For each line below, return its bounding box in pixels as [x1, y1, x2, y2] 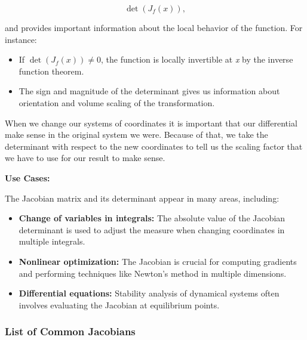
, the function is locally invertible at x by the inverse [100, 53, 293, 66]
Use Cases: [5, 171, 50, 184]
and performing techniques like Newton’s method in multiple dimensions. [19, 267, 287, 279]
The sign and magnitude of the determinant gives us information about [19, 85, 280, 97]
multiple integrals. [19, 235, 85, 248]
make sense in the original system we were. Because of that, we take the [5, 128, 268, 141]
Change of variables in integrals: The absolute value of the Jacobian [19, 212, 285, 224]
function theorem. [19, 64, 84, 77]
